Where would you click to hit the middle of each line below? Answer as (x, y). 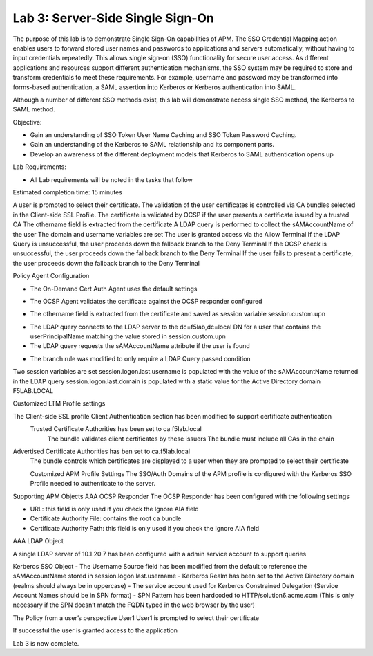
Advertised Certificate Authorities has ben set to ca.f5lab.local (101, 451)
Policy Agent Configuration (51, 276)
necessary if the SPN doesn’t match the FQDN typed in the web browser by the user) (134, 605)
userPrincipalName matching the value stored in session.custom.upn (128, 336)
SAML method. (34, 109)
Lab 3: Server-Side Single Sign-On (113, 18)
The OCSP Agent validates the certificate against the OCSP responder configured (146, 301)
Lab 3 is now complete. (46, 643)
